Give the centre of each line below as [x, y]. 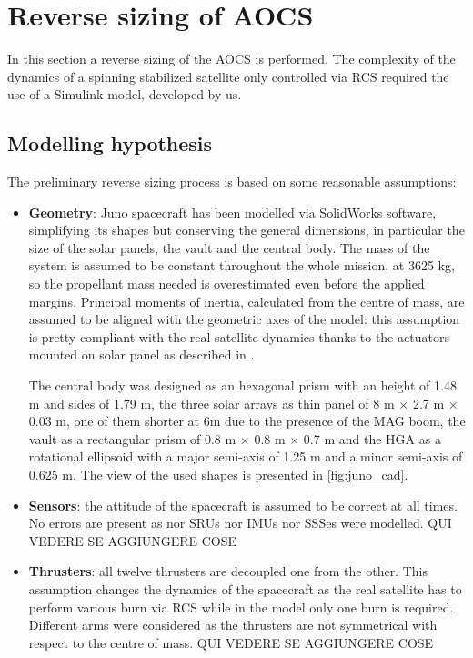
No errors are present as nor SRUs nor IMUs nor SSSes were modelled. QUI [240, 523]
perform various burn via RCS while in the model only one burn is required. [241, 607]
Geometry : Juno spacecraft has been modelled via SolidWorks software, [232, 212]
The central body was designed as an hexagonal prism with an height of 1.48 [242, 385]
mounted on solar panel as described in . [141, 354]
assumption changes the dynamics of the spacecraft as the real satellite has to [245, 588]
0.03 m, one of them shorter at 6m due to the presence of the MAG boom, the [247, 421]
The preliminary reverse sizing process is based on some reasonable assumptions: [232, 182]
